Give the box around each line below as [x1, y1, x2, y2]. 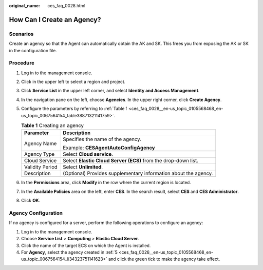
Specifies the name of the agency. [62, 136, 141, 143]
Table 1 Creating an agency [21, 122, 84, 129]
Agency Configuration [9, 209, 63, 216]
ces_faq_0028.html [47, 3, 86, 8]
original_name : [9, 3, 40, 8]
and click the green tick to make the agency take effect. [108, 256, 220, 262]
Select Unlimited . [62, 164, 103, 170]
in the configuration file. [9, 47, 57, 53]
